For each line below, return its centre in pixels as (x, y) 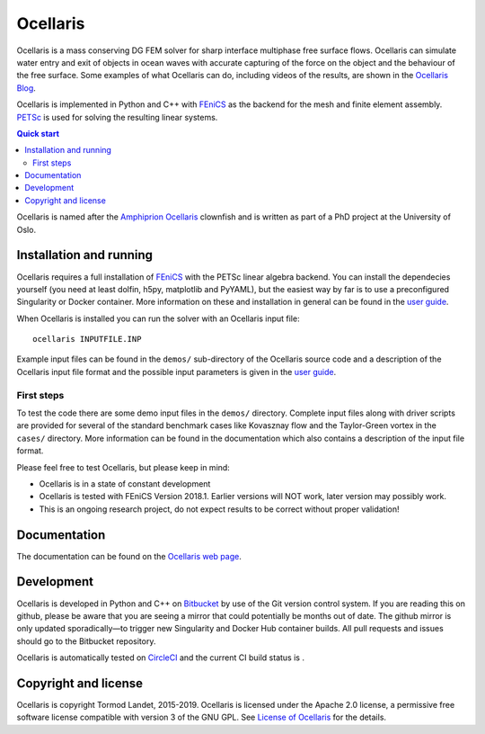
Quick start (38, 133)
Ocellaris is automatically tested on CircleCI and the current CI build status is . (161, 658)
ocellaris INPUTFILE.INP (87, 339)
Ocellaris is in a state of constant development (125, 483)
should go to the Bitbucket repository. (86, 641)
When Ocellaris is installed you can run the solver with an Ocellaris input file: (158, 318)
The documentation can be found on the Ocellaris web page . (129, 556)
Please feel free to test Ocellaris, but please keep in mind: (123, 467)
